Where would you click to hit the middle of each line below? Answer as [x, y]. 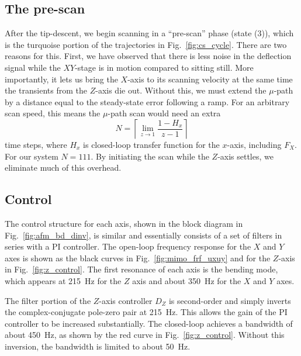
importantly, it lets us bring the [61, 79]
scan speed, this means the [53, 113]
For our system [32, 156]
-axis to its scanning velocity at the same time [210, 79]
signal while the [33, 67]
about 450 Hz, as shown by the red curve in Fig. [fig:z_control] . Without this [145, 335]
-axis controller [126, 300]
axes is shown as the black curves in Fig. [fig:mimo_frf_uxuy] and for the [138, 258]
